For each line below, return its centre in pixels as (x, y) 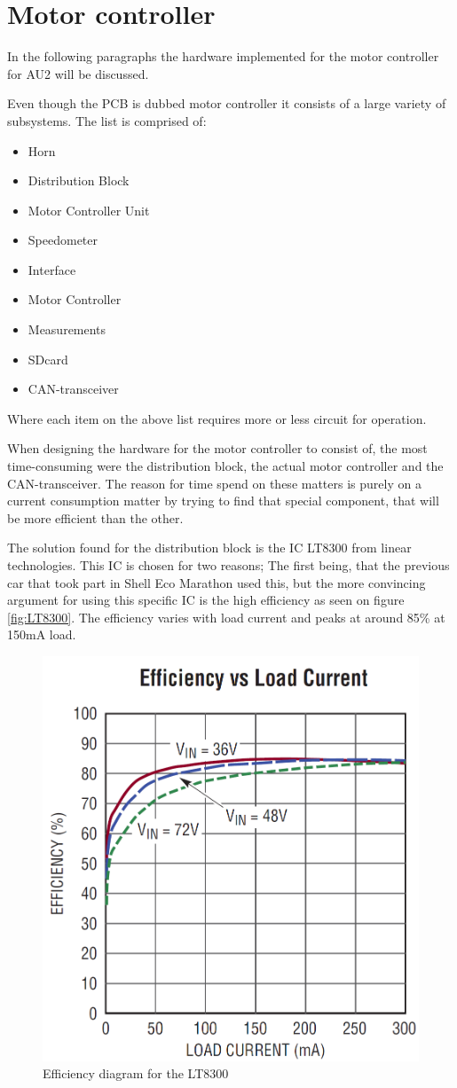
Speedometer (63, 240)
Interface (52, 269)
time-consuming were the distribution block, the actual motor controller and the (225, 466)
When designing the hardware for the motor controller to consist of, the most (217, 448)
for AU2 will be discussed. (78, 73)
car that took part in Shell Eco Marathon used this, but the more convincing (217, 582)
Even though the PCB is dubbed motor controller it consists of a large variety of (227, 103)
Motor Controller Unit (89, 210)
